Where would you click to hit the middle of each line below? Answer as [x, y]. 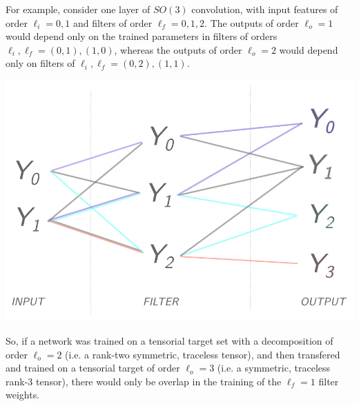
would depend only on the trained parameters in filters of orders [142, 36]
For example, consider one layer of [78, 9]
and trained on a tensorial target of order [93, 368]
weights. [23, 395]
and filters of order [113, 22]
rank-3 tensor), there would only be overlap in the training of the [144, 381]
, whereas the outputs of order [178, 49]
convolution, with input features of [265, 9]
